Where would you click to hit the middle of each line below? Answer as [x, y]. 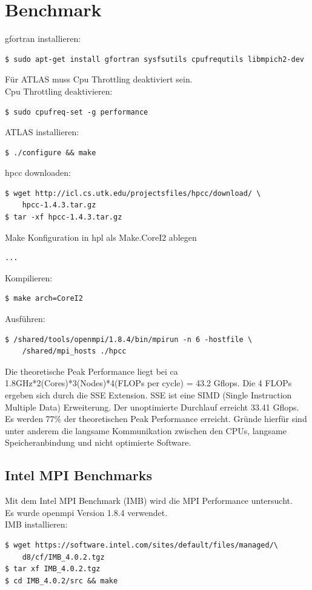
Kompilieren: [29, 277]
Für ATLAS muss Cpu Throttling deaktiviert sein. [99, 79]
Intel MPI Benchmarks [78, 475]
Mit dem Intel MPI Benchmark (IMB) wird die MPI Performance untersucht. [149, 501]
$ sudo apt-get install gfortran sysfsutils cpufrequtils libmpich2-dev [154, 59]
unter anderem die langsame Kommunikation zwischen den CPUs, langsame [146, 430]
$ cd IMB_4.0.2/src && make [61, 581]
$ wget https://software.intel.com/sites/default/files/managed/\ [142, 545]
